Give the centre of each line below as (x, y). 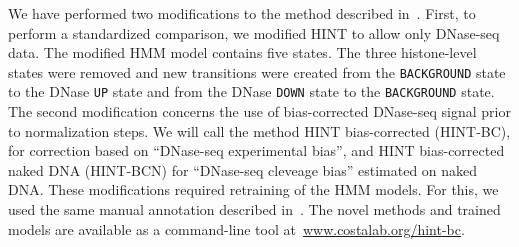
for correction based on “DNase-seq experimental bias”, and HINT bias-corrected (256, 150)
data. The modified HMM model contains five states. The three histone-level (242, 52)
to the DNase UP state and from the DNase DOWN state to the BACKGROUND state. (251, 91)
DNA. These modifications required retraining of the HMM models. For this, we (253, 189)
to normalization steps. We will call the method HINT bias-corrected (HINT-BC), (259, 130)
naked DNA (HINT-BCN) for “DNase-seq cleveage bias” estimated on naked (243, 169)
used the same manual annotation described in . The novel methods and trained (254, 209)
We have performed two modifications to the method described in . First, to (242, 13)
